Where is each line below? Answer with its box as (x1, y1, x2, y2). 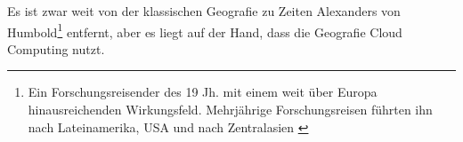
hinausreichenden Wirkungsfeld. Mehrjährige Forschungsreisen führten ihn (28, 100, 433, 119)
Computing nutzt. (7, 39, 105, 58)
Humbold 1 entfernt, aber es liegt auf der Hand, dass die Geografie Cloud (7, 20, 402, 41)
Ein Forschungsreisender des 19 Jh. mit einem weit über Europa (28, 83, 378, 101)
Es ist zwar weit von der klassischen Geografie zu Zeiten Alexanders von (7, 2, 401, 20)
